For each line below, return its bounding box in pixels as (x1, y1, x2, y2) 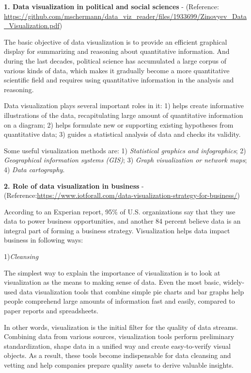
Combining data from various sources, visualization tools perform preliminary (4, 331, 235, 341)
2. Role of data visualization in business (4, 180, 140, 191)
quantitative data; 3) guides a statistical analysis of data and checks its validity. (4, 129, 241, 139)
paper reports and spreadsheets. (4, 306, 98, 316)
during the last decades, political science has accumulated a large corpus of (4, 55, 226, 65)
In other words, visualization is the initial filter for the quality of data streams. (4, 322, 238, 332)
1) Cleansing (4, 251, 39, 261)
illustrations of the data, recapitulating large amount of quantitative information (4, 110, 243, 120)
